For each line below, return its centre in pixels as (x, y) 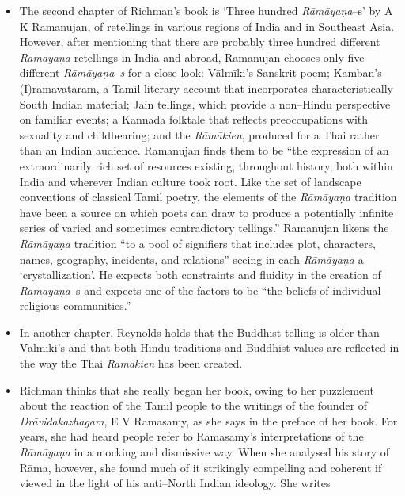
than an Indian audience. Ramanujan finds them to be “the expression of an (204, 150)
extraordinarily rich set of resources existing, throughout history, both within (206, 165)
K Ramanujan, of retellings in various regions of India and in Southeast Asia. (207, 26)
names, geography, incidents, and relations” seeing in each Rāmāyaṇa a (191, 259)
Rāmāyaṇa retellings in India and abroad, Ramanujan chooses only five (192, 57)
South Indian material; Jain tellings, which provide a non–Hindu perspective (205, 103)
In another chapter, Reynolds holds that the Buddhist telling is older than (199, 332)
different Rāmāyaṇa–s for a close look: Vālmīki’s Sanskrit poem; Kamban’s (201, 72)
